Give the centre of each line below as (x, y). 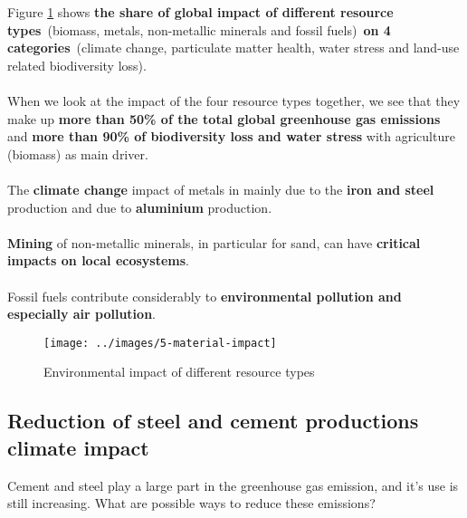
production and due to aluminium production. (140, 207)
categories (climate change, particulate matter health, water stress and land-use (233, 48)
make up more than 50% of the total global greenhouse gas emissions (224, 118)
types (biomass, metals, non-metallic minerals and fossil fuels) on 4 (199, 29)
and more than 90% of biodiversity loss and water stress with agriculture (231, 136)
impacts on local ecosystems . (99, 260)
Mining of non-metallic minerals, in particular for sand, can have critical (214, 242)
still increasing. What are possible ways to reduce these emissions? (191, 503)
